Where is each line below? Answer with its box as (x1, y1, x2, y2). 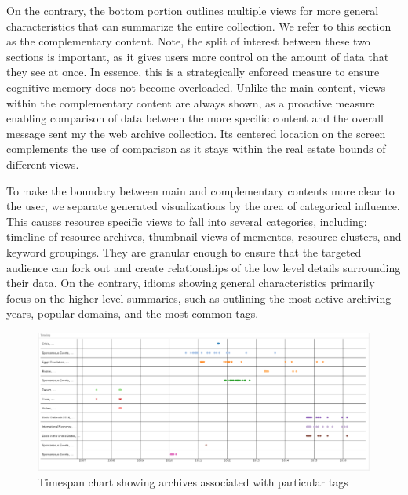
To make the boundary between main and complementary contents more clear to (6, 182, 395, 198)
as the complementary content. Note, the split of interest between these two (6, 33, 370, 49)
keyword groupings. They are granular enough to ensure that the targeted (6, 243, 362, 260)
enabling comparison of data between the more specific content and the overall (6, 110, 384, 126)
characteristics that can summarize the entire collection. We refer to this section (6, 17, 392, 34)
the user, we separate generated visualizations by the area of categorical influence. (6, 198, 400, 214)
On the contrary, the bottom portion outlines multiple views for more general (6, 2, 379, 18)
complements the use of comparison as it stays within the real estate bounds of (6, 140, 386, 157)
